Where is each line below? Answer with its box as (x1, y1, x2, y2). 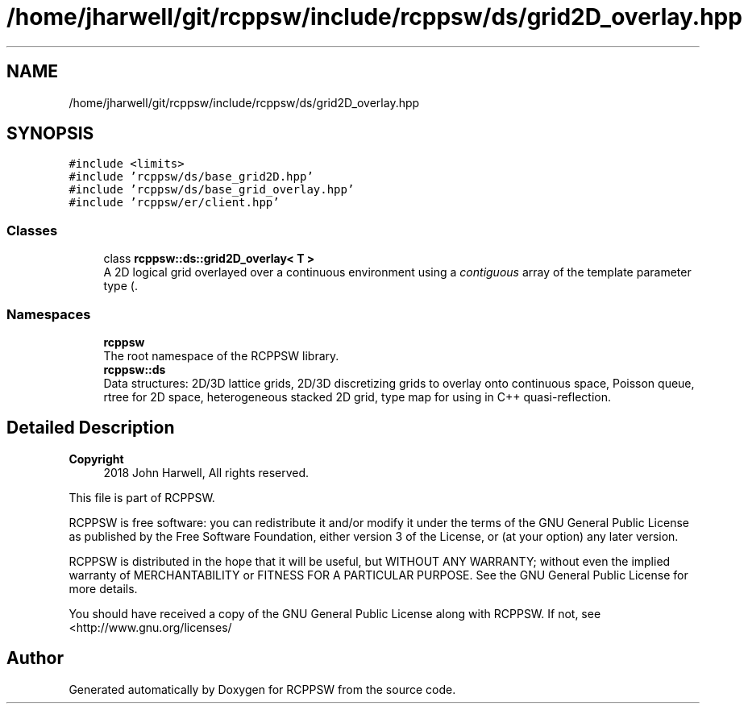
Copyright (69, 451, 124, 466)
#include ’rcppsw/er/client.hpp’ (69, 196, 280, 210)
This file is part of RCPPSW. (69, 490, 215, 504)
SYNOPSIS (6, 123, 94, 144)
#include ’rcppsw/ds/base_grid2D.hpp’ (69, 170, 314, 184)
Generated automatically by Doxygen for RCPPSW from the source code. (69, 682, 456, 696)
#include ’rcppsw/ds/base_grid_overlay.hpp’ (69, 183, 355, 197)
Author (6, 648, 64, 669)
